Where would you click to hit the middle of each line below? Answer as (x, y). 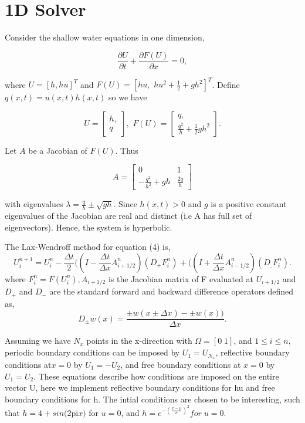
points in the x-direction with (139, 341)
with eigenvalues (34, 204)
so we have (128, 97)
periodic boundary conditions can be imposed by (92, 352)
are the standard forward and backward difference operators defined (172, 291)
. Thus (127, 150)
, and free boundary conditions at (181, 364)
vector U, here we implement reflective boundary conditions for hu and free (140, 388)
